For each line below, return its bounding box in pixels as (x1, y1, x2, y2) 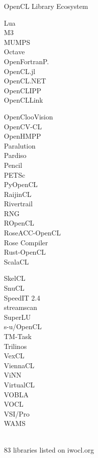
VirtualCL (4, 379, 35, 389)
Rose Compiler (4, 237, 48, 247)
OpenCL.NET (4, 76, 46, 86)
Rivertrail (4, 198, 33, 209)
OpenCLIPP (4, 85, 42, 95)
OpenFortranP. (4, 56, 49, 66)
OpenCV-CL (4, 121, 42, 131)
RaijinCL (4, 189, 32, 199)
